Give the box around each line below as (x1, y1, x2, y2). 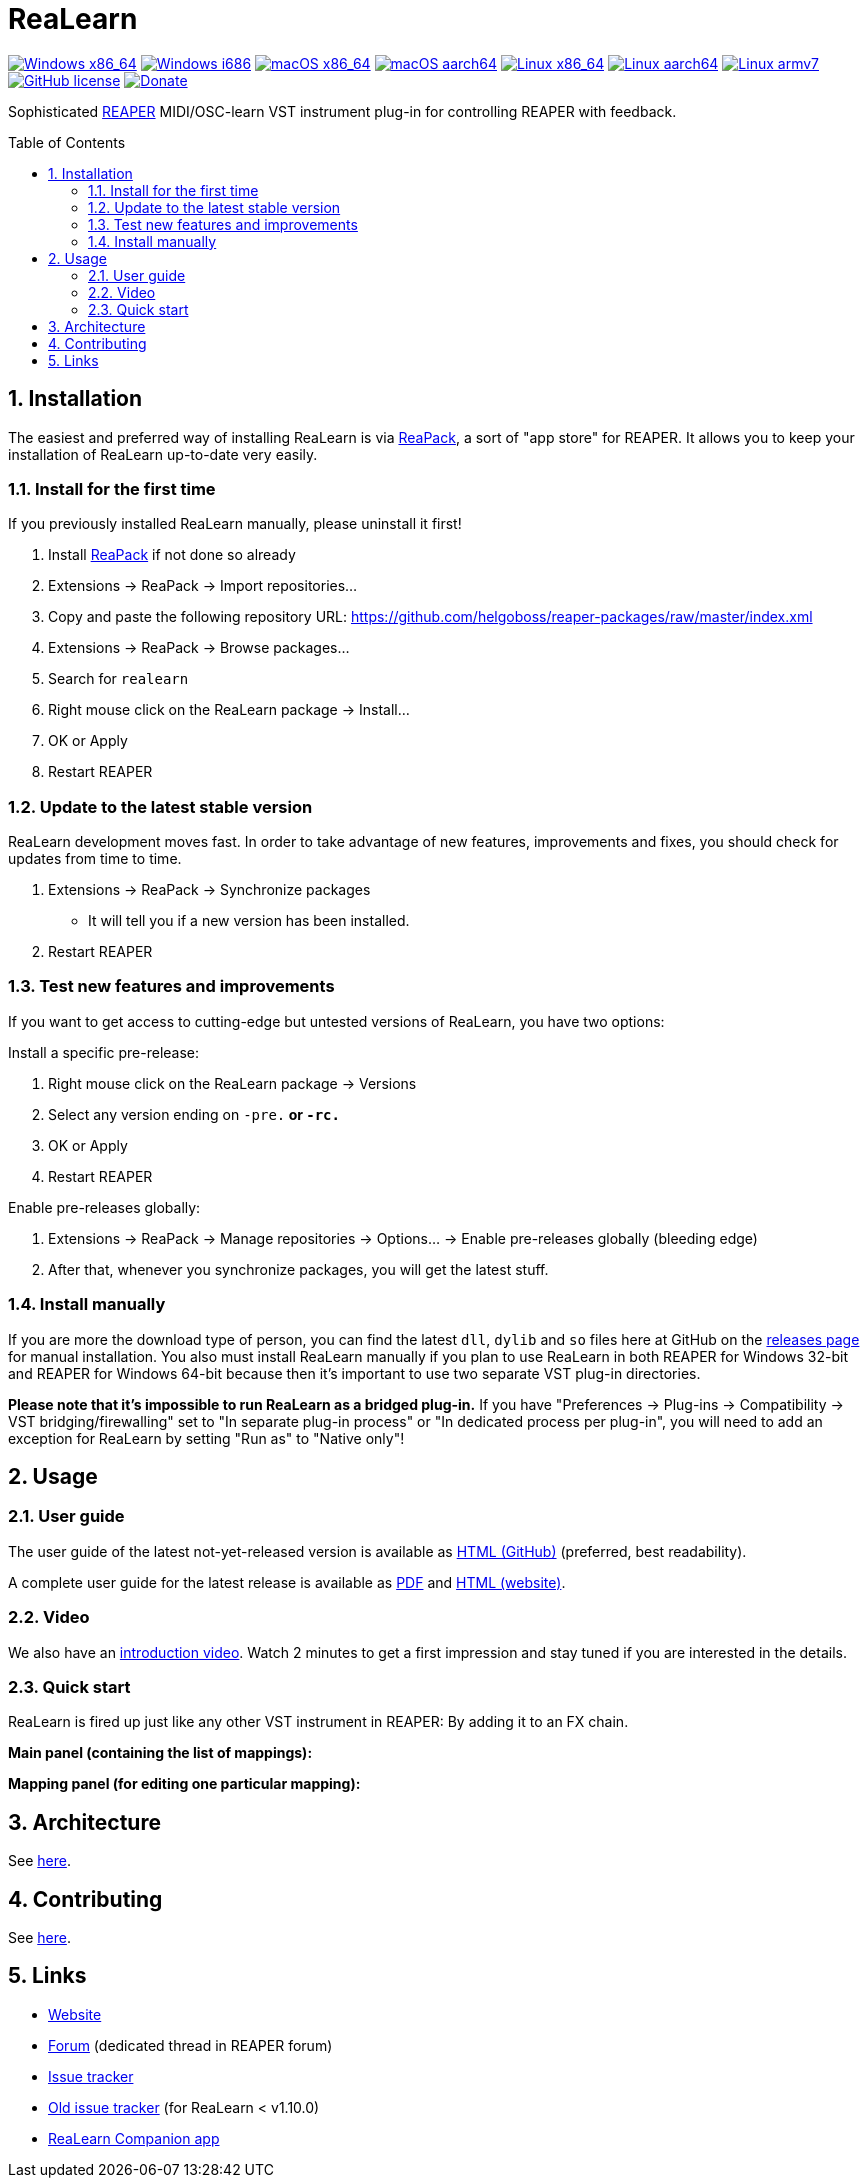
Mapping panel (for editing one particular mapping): (8, 1775, 361, 1793)
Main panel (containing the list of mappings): (8, 1744, 313, 1762)
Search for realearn (48, 670, 189, 688)
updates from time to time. (8, 850, 182, 868)
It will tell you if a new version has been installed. (88, 912, 410, 930)
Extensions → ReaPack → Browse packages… (48, 639, 350, 657)
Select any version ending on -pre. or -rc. (48, 1105, 340, 1123)
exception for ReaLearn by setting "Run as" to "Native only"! (8, 1429, 405, 1447)
